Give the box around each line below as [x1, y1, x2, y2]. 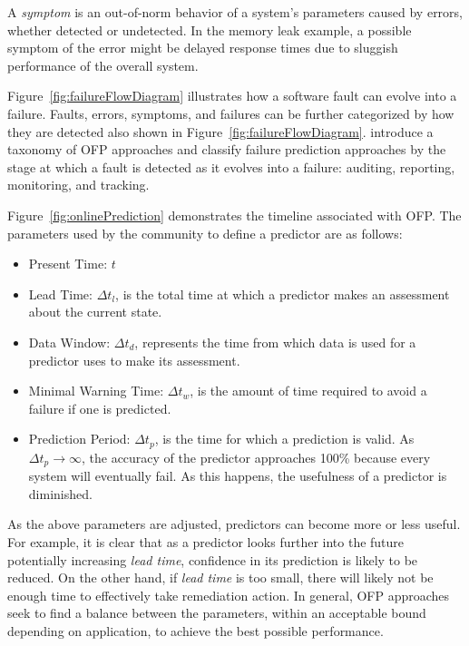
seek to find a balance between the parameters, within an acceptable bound [7, 603, 426, 622]
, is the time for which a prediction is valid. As [154, 429, 415, 448]
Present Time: [28, 254, 108, 273]
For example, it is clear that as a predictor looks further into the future [7, 532, 405, 551]
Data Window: [28, 332, 111, 351]
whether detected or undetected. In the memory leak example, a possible [7, 20, 412, 39]
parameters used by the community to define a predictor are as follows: [7, 223, 403, 242]
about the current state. [28, 302, 162, 321]
